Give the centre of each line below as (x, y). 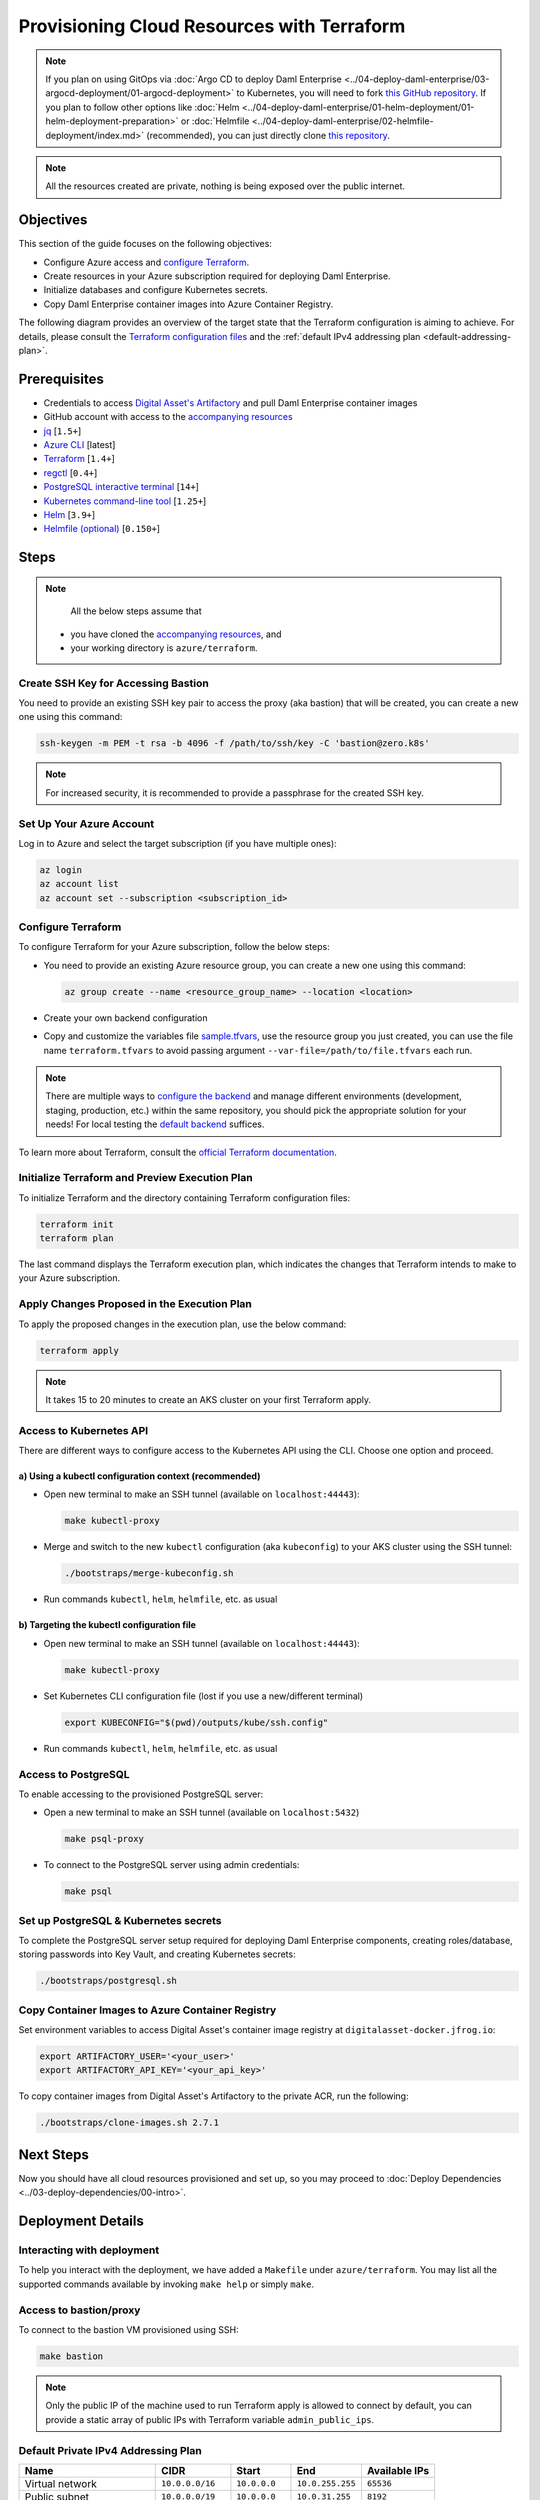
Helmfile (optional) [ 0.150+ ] (101, 529)
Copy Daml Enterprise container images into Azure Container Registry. (188, 304)
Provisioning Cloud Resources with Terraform (212, 26)
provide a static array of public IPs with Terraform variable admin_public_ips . (210, 2419)
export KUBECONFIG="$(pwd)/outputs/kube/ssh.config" (196, 1722)
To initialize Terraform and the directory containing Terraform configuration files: (184, 1197)
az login (61, 869)
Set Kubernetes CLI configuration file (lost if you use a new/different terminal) (203, 1696)
